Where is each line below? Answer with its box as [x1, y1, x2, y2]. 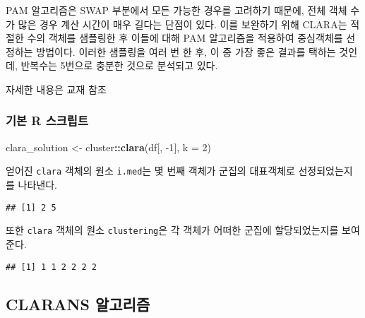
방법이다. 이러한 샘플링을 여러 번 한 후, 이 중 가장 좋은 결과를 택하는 [36, 44, 336, 59]
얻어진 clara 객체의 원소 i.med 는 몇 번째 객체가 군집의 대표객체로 [6, 163, 295, 178]
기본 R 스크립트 [6, 112, 88, 129]
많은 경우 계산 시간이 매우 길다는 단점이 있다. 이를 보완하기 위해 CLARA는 [18, 16, 347, 31]
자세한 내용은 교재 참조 [6, 81, 107, 96]
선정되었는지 [298, 163, 353, 178]
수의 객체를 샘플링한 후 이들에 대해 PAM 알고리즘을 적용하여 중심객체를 [27, 30, 343, 45]
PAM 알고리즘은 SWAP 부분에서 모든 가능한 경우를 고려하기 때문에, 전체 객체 [6, 3, 347, 17]
